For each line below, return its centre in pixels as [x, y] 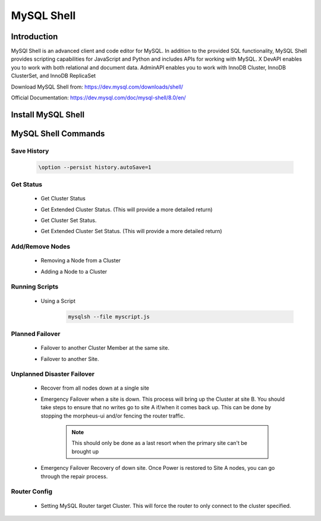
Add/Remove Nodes [41, 247]
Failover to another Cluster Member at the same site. [105, 348]
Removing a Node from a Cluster [81, 260]
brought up [85, 451]
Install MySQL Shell [48, 114]
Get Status [27, 184]
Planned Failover [36, 334]
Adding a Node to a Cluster [74, 271]
